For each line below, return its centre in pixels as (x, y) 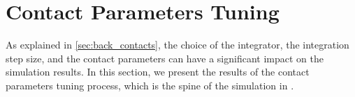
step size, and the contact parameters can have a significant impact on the (165, 58)
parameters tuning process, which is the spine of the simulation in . (150, 85)
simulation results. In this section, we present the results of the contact (158, 72)
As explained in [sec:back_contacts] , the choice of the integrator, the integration (177, 45)
